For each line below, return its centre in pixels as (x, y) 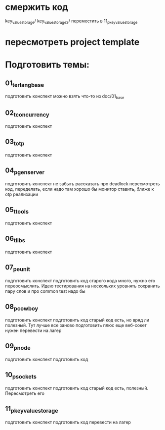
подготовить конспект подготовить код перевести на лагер (68, 422)
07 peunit (18, 268)
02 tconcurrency (27, 113)
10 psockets (21, 376)
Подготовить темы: (47, 65)
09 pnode (18, 347)
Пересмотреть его (25, 393)
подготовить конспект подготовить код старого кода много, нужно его (80, 280)
